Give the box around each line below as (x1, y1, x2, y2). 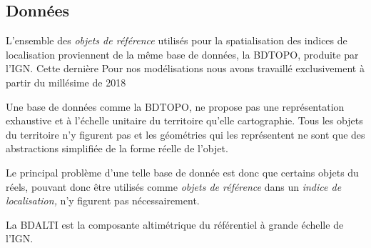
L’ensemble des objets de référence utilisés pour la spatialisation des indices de (6, 33, 347, 48)
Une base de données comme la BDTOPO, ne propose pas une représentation (6, 99, 345, 114)
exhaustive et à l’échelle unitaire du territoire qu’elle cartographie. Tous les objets (6, 113, 363, 128)
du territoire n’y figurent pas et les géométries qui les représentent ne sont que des (6, 127, 365, 142)
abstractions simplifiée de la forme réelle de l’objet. (6, 141, 228, 156)
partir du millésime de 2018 (6, 74, 126, 89)
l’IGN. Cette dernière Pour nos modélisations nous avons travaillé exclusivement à (6, 61, 365, 76)
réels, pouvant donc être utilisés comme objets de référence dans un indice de (6, 179, 342, 194)
